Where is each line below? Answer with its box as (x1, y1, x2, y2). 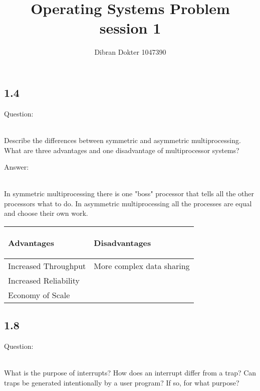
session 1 (99, 18, 161, 38)
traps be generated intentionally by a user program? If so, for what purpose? (4, 377, 239, 388)
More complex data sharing (94, 260, 190, 272)
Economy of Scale (8, 289, 70, 301)
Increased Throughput (8, 260, 86, 272)
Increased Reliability (8, 275, 80, 287)
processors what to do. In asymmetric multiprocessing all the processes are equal (4, 198, 252, 208)
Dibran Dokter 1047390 (94, 47, 166, 57)
